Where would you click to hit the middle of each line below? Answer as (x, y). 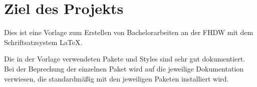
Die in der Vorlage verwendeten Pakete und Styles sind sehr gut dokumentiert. (125, 59)
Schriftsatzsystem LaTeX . (43, 42)
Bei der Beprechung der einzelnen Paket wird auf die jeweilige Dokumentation (124, 68)
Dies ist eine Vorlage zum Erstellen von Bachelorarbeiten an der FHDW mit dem (129, 32)
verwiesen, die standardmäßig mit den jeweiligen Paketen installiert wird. (116, 78)
